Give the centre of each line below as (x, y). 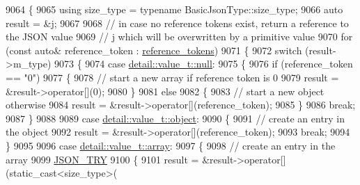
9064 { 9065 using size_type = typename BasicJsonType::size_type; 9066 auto (174, 9)
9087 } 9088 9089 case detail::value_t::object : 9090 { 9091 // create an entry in (175, 118)
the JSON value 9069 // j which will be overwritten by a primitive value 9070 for (179, 37)
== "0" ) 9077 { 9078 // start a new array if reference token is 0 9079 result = (172, 77)
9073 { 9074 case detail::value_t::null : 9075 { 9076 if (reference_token (203, 64)
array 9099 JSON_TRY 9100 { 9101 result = (102, 159)
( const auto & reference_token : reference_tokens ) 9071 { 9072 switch (154, 50)
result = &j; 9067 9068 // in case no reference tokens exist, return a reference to (177, 23)
